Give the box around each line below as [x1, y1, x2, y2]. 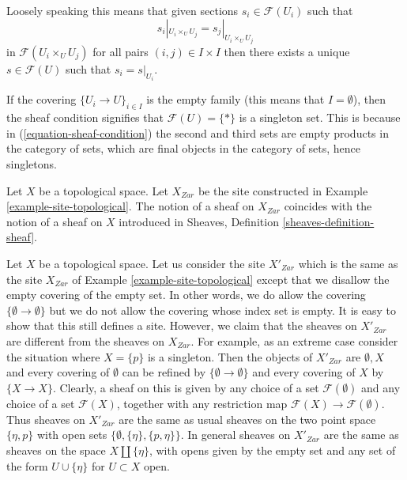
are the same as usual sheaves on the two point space [119, 410, 376, 427]
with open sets [36, 426, 107, 443]
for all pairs [92, 43, 149, 60]
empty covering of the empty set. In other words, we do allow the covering [6, 286, 366, 303]
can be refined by [122, 364, 206, 380]
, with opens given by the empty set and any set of [149, 441, 396, 458]
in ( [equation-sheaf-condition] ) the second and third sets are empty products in [6, 124, 389, 141]
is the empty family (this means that [146, 91, 325, 108]
